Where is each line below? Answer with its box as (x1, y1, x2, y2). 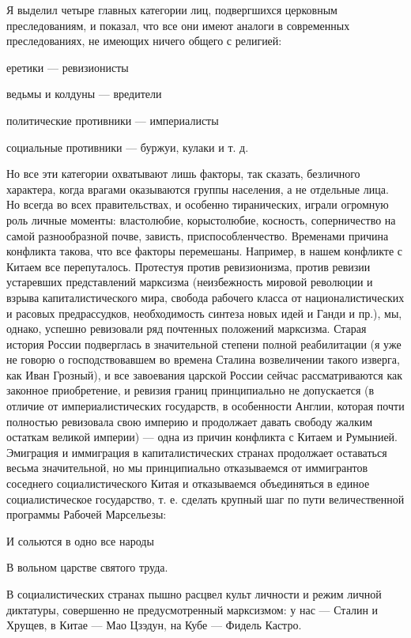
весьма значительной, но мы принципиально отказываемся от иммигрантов (6, 459, 368, 476)
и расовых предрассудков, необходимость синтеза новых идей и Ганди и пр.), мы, (6, 304, 402, 321)
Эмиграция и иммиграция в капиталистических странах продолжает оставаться (6, 444, 387, 460)
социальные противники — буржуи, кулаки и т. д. (6, 138, 249, 155)
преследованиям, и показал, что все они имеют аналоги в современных (6, 17, 350, 33)
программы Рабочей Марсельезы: (6, 506, 167, 523)
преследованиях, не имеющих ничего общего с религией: (6, 32, 282, 49)
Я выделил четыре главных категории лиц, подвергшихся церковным (6, 2, 337, 17)
